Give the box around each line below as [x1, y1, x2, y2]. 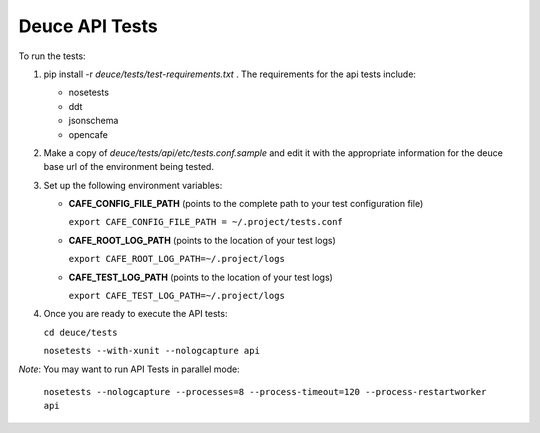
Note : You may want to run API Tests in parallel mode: [18, 363, 240, 375]
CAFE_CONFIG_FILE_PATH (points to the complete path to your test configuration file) [68, 198, 424, 210]
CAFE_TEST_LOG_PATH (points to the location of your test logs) [68, 271, 334, 283]
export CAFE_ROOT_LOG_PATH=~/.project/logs [68, 253, 285, 265]
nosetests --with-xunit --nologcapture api [43, 345, 260, 357]
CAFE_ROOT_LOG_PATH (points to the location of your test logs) [68, 234, 337, 246]
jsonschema [68, 115, 119, 127]
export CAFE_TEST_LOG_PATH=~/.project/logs [68, 290, 285, 302]
